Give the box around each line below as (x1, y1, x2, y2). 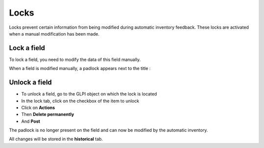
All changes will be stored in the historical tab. (9, 136, 103, 142)
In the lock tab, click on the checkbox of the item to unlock (21, 98, 139, 104)
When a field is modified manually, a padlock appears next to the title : (9, 66, 151, 72)
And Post (21, 118, 40, 124)
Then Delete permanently (21, 111, 74, 117)
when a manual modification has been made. (9, 31, 100, 37)
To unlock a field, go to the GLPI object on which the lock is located (21, 91, 157, 97)
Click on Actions (21, 105, 55, 111)
